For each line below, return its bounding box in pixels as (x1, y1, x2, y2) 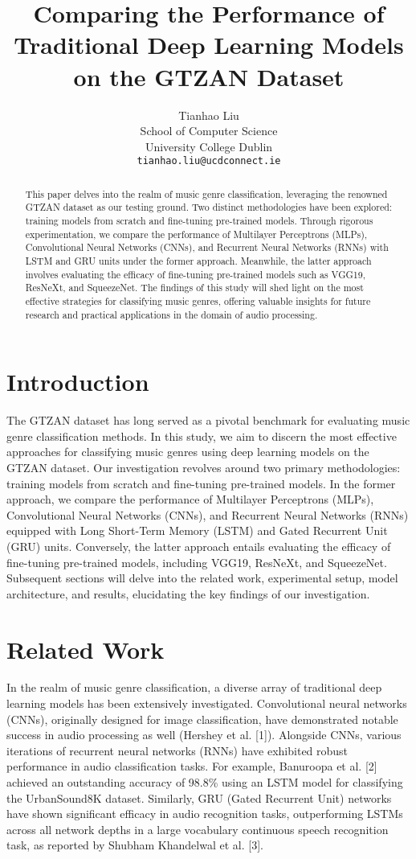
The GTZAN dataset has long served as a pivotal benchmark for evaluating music (6, 412, 410, 429)
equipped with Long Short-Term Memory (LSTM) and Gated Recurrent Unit (6, 522, 388, 539)
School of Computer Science (140, 122, 278, 139)
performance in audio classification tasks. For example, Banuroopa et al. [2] (6, 758, 377, 775)
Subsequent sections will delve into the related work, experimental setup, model (6, 569, 398, 586)
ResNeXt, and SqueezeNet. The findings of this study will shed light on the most (25, 281, 364, 294)
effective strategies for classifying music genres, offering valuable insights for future (25, 294, 371, 307)
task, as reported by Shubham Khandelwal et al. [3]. (6, 836, 263, 853)
